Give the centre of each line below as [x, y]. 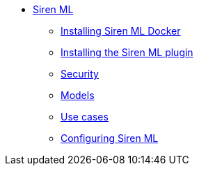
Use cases [85, 117]
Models [78, 95]
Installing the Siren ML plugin [127, 52]
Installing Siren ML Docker [121, 31]
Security [80, 74]
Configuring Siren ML [110, 138]
